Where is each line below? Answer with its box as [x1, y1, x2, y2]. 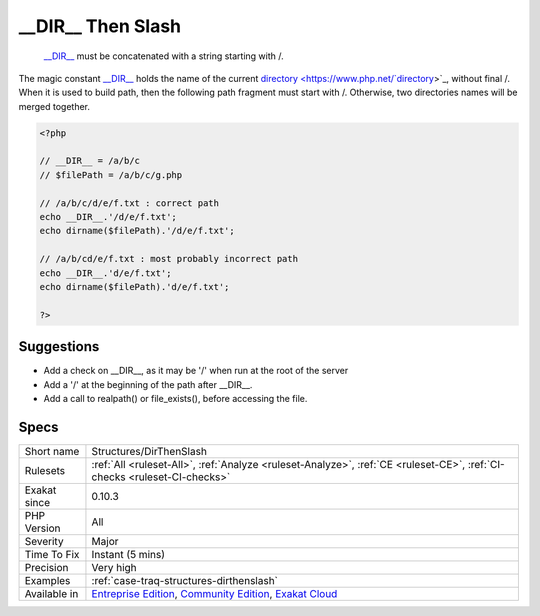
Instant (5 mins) [91, 547, 165, 561]
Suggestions [18, 338, 100, 355]
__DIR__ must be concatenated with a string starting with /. [43, 50, 284, 62]
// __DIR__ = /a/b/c [39, 155, 140, 167]
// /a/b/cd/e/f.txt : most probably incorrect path [39, 253, 299, 265]
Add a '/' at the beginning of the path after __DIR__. [43, 378, 253, 390]
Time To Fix [24, 547, 80, 561]
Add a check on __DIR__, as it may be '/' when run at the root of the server [43, 365, 349, 377]
